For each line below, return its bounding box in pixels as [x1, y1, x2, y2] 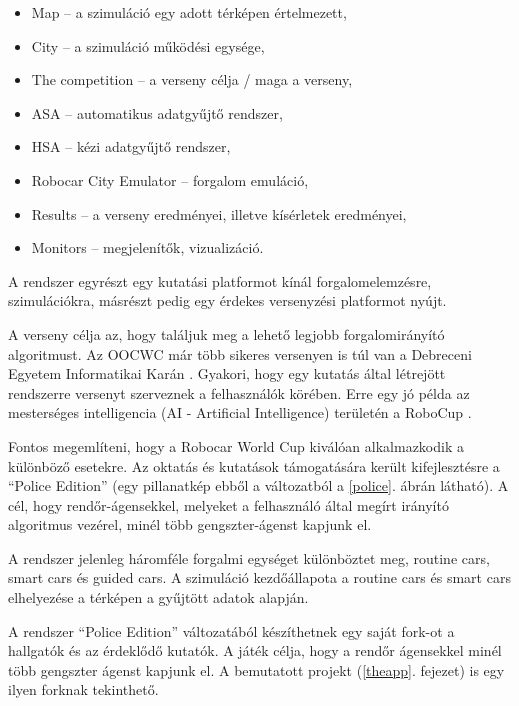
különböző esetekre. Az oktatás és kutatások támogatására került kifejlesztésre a [8, 455, 500, 476]
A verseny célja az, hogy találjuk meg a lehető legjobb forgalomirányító [8, 323, 445, 344]
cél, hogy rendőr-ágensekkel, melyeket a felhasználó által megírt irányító [8, 494, 449, 515]
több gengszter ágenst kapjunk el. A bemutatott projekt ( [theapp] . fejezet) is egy [8, 659, 505, 680]
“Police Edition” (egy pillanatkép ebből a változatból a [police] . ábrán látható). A [8, 475, 509, 496]
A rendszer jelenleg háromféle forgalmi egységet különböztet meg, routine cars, [8, 547, 490, 568]
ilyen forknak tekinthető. [8, 679, 159, 700]
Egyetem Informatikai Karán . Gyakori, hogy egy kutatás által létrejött [8, 363, 446, 384]
